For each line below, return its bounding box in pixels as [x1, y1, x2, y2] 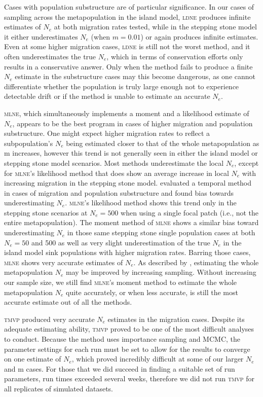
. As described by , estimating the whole [133, 257, 259, 267]
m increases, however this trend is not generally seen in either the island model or [4, 148, 258, 158]
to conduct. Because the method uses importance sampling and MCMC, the [4, 334, 241, 344]
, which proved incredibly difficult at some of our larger [71, 353, 244, 364]
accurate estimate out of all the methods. [4, 297, 132, 307]
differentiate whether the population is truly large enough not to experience [4, 81, 239, 91]
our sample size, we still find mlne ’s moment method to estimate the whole [4, 277, 237, 287]
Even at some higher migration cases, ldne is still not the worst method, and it [4, 41, 250, 52]
